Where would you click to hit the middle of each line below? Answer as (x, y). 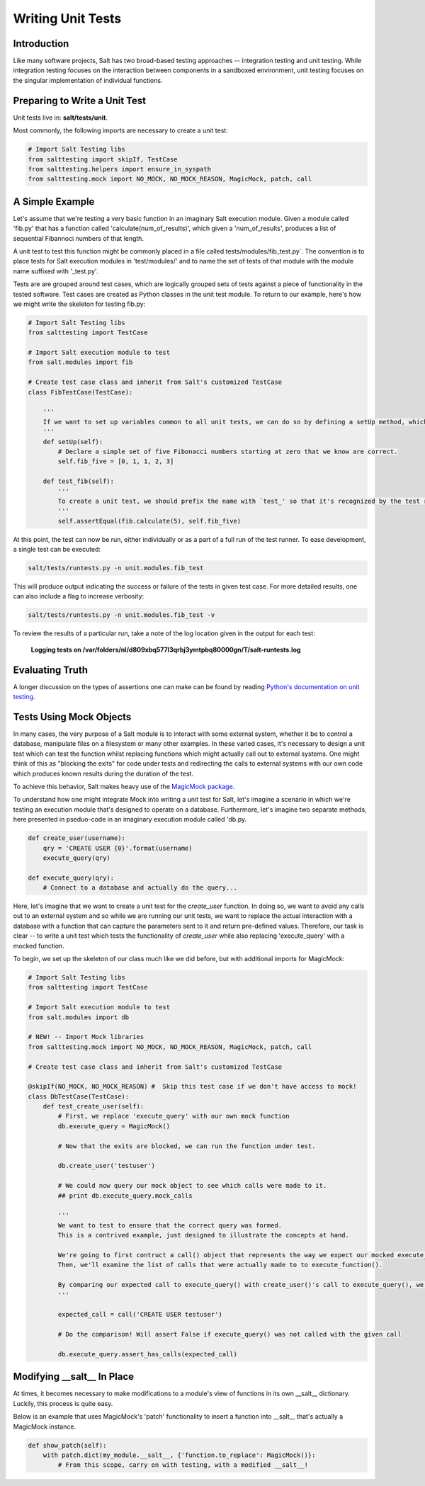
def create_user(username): (76, 838)
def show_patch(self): (67, 1445)
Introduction (41, 44)
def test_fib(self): (79, 481)
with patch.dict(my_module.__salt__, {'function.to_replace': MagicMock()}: (179, 1455)
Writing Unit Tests (67, 18)
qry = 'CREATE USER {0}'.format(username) (118, 848)
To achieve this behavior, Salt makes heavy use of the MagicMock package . (124, 786)
